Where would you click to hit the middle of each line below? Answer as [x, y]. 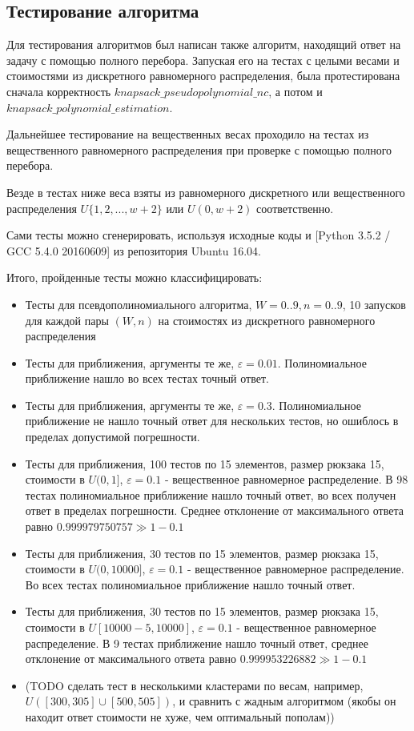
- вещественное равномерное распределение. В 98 [286, 479]
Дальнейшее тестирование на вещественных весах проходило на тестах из [188, 134]
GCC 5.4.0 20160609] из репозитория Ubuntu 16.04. [134, 250]
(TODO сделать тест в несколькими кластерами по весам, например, [194, 685]
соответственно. [295, 208]
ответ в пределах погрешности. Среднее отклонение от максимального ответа [214, 510]
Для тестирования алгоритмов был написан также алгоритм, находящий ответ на [204, 44]
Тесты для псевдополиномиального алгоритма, [139, 304]
